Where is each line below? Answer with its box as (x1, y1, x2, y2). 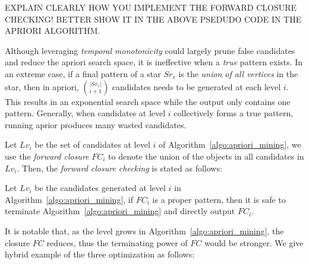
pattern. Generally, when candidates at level (5, 107, 166, 119)
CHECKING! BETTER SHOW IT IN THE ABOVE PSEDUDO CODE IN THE (5, 12, 302, 25)
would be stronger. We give (204, 236, 304, 249)
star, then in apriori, (5, 80, 79, 93)
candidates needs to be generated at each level (112, 80, 281, 93)
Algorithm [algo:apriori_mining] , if (5, 193, 134, 205)
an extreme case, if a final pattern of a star (5, 67, 161, 79)
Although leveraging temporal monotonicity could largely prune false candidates (5, 44, 295, 56)
